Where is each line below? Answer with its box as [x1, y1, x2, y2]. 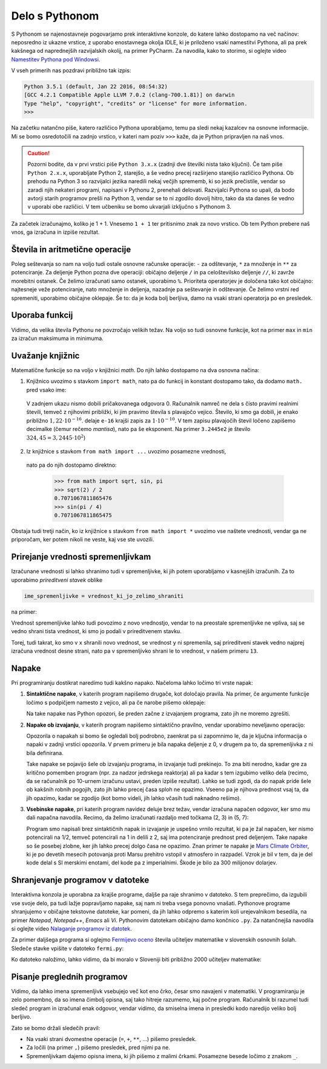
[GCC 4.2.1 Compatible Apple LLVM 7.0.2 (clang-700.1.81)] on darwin [24, 92, 235, 98]
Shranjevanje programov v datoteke [11, 875, 150, 886]
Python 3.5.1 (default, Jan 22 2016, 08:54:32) [24, 83, 168, 90]
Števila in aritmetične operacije [11, 244, 131, 254]
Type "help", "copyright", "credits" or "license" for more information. [24, 100, 248, 107]
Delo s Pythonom [11, 9, 99, 22]
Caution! [27, 149, 50, 157]
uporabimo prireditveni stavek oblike [11, 576, 103, 583]
